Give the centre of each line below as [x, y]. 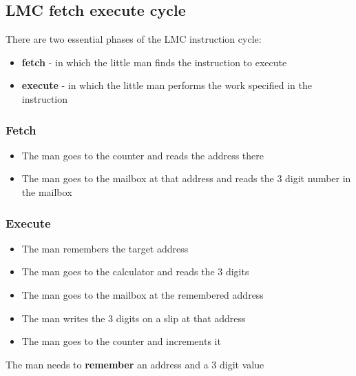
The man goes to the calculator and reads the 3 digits [135, 271]
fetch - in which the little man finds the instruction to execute [154, 62]
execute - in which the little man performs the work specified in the [167, 85]
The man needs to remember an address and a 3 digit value [135, 364]
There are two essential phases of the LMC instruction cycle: [134, 39]
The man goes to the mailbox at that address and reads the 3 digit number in [186, 178]
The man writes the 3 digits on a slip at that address [134, 318]
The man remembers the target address [105, 248]
